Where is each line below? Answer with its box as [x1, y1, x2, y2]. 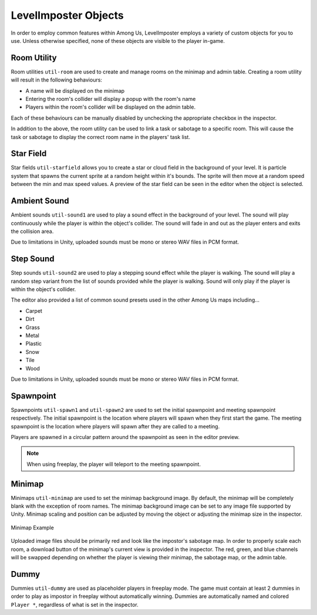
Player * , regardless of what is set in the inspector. [11, 601, 139, 608]
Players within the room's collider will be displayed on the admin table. [25, 103, 196, 111]
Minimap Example [11, 524, 54, 531]
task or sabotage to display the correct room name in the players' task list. [11, 133, 191, 140]
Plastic [25, 340, 42, 347]
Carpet [25, 307, 42, 314]
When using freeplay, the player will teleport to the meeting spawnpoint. [26, 461, 201, 468]
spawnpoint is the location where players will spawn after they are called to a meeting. [11, 423, 220, 430]
